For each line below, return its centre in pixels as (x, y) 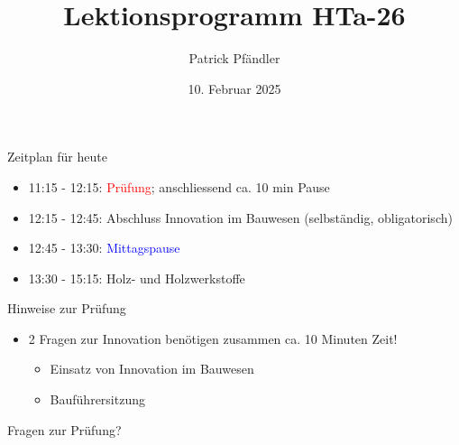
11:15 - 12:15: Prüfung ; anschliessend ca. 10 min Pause (179, 186)
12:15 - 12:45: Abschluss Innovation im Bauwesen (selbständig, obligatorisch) (240, 217)
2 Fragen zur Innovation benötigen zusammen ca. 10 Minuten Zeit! (213, 338)
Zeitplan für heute (57, 157)
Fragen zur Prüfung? (64, 429)
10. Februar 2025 (234, 88)
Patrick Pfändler (234, 58)
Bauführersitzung (97, 399)
